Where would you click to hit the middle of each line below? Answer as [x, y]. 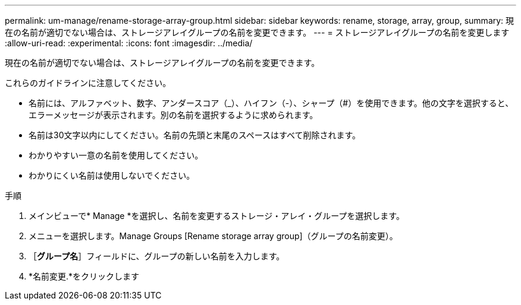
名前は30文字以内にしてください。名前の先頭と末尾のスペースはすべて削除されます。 [195, 135]
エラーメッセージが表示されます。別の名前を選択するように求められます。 [173, 115]
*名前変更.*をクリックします [84, 276]
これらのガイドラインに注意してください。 [88, 83]
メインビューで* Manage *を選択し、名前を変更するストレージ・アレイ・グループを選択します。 [216, 216]
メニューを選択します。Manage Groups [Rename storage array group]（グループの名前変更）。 [213, 236]
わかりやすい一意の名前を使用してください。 [116, 155]
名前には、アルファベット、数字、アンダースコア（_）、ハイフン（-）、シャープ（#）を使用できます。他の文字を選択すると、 [271, 103]
